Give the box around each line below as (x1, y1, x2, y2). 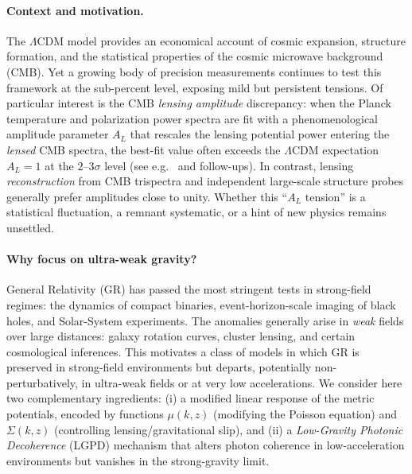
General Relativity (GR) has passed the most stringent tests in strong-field (6, 281, 371, 297)
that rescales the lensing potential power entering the (130, 126, 390, 142)
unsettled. (6, 219, 54, 235)
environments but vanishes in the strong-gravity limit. (6, 452, 270, 468)
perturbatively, (6, 374, 78, 390)
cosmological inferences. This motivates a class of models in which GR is (6, 343, 360, 359)
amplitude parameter (6, 126, 109, 142)
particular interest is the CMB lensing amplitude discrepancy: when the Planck (6, 95, 391, 111)
